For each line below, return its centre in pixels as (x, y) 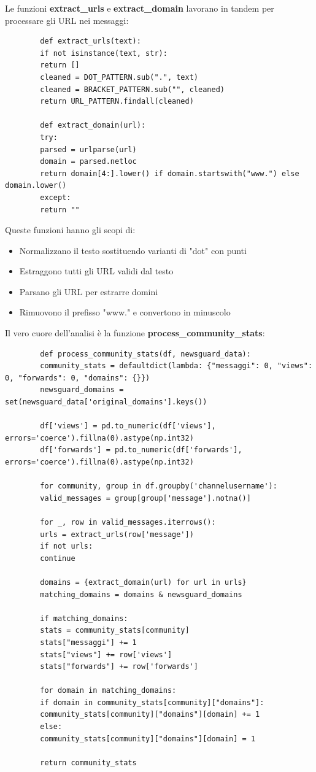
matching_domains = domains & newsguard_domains (141, 594)
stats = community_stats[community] (115, 631)
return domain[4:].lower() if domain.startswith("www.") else (170, 173)
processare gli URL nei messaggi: (67, 20)
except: (56, 197)
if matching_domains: (84, 618)
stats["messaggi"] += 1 (88, 642)
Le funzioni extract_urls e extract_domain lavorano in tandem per (140, 8)
